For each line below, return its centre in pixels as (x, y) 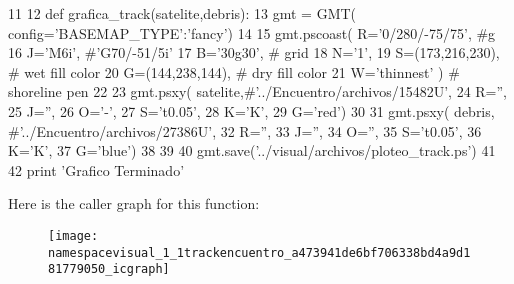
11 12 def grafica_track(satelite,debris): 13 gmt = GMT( (182, 13)
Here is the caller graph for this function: (134, 203)
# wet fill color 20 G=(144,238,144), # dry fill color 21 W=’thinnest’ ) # (234, 71)
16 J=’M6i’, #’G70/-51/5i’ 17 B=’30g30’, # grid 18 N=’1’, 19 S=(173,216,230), (254, 52)
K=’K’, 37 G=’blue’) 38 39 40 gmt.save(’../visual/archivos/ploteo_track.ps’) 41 (252, 150)
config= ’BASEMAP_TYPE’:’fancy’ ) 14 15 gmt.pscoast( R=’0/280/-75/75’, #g (252, 32)
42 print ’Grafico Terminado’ (96, 169)
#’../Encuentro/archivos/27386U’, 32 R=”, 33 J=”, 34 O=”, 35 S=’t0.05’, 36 (245, 130)
